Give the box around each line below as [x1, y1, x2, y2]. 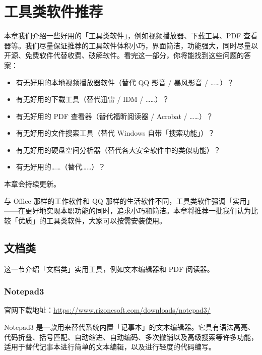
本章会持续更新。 [4, 179, 60, 189]
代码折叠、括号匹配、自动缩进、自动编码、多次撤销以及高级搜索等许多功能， [4, 331, 258, 342]
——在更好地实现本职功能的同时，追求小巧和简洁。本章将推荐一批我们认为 [4, 205, 251, 216]
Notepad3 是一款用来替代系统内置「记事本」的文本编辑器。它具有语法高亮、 [4, 322, 255, 332]
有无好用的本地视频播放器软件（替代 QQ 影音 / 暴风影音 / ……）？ [16, 77, 234, 87]
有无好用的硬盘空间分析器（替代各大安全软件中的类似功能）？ [16, 144, 221, 155]
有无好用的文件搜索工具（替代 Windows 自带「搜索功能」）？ [16, 128, 215, 138]
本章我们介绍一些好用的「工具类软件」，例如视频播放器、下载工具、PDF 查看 [4, 30, 258, 41]
